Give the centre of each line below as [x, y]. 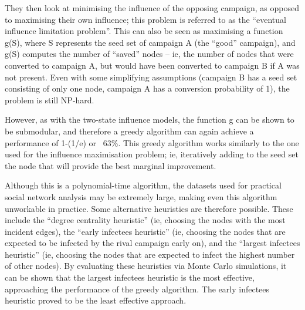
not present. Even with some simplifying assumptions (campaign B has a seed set [151, 77]
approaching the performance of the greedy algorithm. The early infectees [137, 289]
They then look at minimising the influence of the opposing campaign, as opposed [152, 8]
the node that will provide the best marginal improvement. [111, 165]
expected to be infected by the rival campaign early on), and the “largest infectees [152, 243]
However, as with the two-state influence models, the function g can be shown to [150, 119]
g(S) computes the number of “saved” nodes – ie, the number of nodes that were [149, 54]
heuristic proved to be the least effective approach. [96, 300]
